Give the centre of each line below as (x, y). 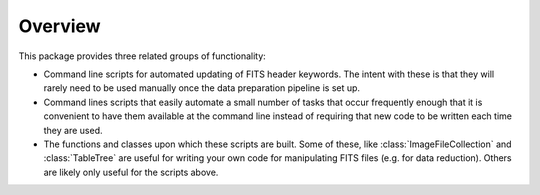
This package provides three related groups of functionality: (142, 56)
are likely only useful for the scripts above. (131, 172)
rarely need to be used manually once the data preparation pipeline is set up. (201, 88)
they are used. (73, 130)
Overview (59, 26)
